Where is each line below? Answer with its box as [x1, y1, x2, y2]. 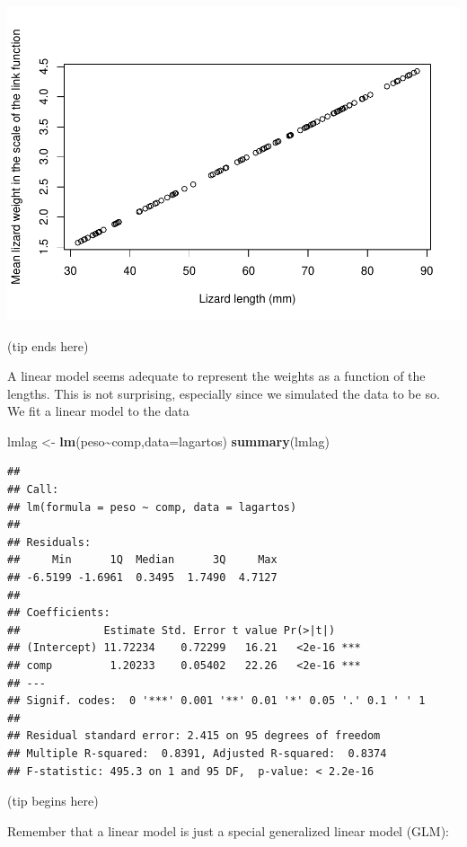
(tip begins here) [7, 791, 99, 810]
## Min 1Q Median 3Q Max [7, 553, 278, 567]
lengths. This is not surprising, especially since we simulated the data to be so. [7, 384, 440, 402]
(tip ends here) [7, 336, 89, 355]
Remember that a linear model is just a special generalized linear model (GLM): [7, 821, 450, 840]
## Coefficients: [7, 606, 110, 620]
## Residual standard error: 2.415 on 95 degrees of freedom [7, 729, 381, 743]
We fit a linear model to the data [7, 401, 189, 420]
